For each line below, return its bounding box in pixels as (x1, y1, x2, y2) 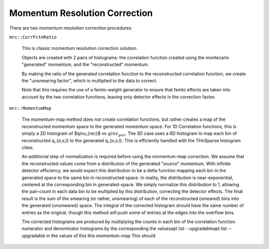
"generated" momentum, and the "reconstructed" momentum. (21, 61, 149, 67)
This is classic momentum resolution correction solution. (21, 45, 138, 51)
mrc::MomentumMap (9, 105, 52, 111)
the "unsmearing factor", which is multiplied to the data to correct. (21, 77, 157, 83)
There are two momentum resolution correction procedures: (9, 25, 133, 31)
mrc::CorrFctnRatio (9, 34, 57, 40)
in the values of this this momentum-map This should (46, 233, 155, 239)
